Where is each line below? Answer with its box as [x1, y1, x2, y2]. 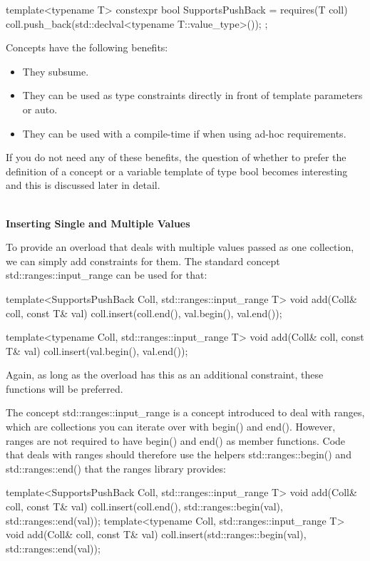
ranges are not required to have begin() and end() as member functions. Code [6, 433, 346, 448]
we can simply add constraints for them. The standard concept [6, 253, 280, 268]
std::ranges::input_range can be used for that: [6, 267, 207, 282]
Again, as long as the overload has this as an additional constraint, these [6, 367, 324, 382]
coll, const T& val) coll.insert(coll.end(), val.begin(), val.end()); [6, 305, 282, 320]
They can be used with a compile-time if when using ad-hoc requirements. [22, 125, 346, 140]
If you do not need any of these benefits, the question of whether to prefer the [6, 150, 346, 165]
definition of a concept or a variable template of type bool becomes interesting [6, 163, 348, 178]
